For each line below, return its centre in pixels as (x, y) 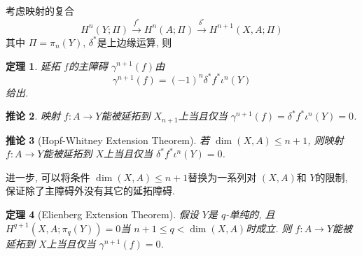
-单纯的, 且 (250, 214)
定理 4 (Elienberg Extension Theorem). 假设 (102, 214)
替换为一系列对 (222, 177)
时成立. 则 (269, 228)
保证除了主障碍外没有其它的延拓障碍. (90, 191)
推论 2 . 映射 (33, 116)
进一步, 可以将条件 (48, 177)
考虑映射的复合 (40, 10)
